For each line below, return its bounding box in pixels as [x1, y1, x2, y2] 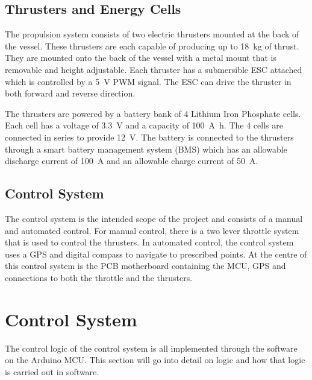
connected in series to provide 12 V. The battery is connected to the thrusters [5, 130, 294, 143]
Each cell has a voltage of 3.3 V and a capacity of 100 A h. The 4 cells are [5, 119, 283, 131]
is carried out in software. [5, 365, 99, 378]
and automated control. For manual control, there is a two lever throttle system [5, 224, 299, 236]
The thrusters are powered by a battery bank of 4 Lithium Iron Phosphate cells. [5, 107, 301, 119]
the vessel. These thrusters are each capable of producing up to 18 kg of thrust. [5, 39, 299, 52]
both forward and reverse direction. [5, 87, 136, 100]
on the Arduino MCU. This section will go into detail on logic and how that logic [5, 353, 305, 366]
